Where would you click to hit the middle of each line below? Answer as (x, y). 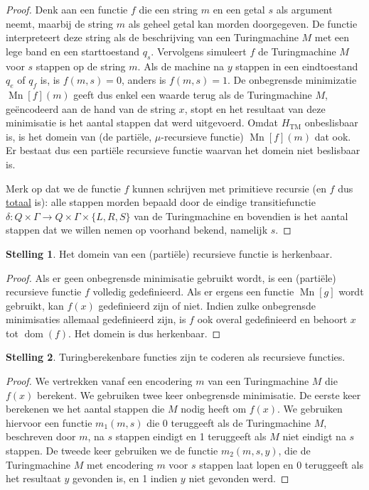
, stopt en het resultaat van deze (255, 108)
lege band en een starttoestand (73, 51)
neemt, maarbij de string (60, 23)
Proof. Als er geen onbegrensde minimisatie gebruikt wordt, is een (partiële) (171, 277)
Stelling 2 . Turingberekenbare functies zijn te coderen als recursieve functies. (176, 357)
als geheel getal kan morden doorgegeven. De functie (243, 23)
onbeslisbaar (331, 123)
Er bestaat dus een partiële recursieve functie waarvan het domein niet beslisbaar (183, 150)
